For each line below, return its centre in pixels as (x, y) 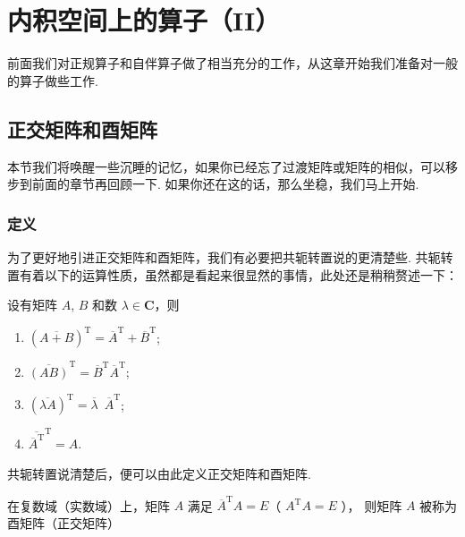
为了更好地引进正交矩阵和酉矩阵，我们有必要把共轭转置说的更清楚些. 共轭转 (230, 256)
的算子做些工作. (53, 80)
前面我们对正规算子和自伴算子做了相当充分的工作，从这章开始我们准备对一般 (232, 63)
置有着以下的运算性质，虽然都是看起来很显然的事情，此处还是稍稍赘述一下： (232, 274)
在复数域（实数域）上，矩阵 (89, 505)
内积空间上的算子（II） (144, 20)
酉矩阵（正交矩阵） (63, 522)
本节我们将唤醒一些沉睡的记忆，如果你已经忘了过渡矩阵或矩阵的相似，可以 (226, 166)
